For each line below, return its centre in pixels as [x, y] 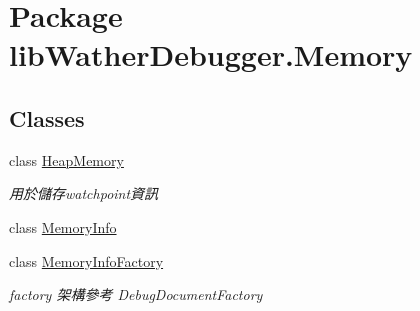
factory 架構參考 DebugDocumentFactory [136, 294]
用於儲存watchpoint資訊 [84, 193]
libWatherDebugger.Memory [211, 54]
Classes [47, 117]
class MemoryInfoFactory [86, 260]
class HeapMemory [66, 159]
